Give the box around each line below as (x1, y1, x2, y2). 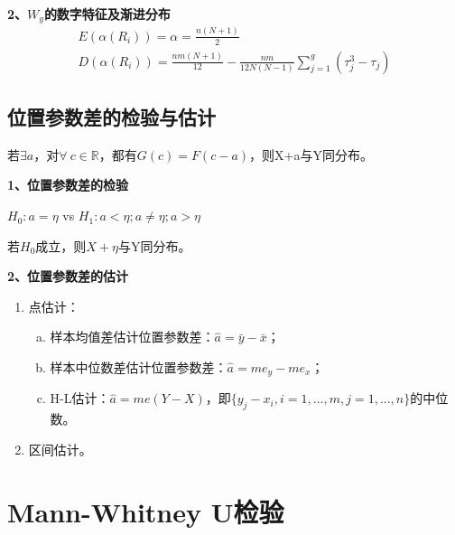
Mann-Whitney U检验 (7, 493, 284, 530)
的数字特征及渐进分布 (43, 5, 171, 23)
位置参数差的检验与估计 (7, 103, 216, 131)
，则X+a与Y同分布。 (249, 145, 373, 164)
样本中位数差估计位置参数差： (50, 358, 227, 377)
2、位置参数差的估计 (7, 267, 129, 286)
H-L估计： (50, 389, 110, 408)
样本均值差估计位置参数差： (50, 327, 215, 346)
